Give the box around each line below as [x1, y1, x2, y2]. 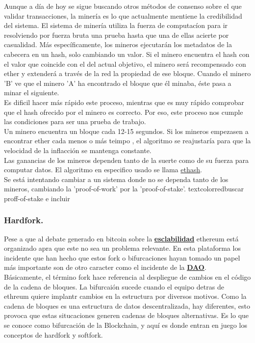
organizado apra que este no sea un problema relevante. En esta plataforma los [4, 243, 241, 253]
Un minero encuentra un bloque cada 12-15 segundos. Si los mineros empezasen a [4, 126, 249, 136]
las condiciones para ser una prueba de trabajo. [4, 116, 146, 127]
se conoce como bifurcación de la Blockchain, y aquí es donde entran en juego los [4, 320, 247, 330]
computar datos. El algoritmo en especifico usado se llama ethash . [4, 164, 202, 175]
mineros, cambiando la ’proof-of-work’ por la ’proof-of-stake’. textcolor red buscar [4, 184, 244, 194]
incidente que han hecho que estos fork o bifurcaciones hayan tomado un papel [4, 252, 240, 263]
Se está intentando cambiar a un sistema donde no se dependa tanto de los [4, 174, 229, 184]
